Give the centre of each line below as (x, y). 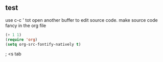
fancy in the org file (26, 25)
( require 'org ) (21, 40)
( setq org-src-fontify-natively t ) (43, 44)
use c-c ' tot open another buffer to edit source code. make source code (81, 20)
